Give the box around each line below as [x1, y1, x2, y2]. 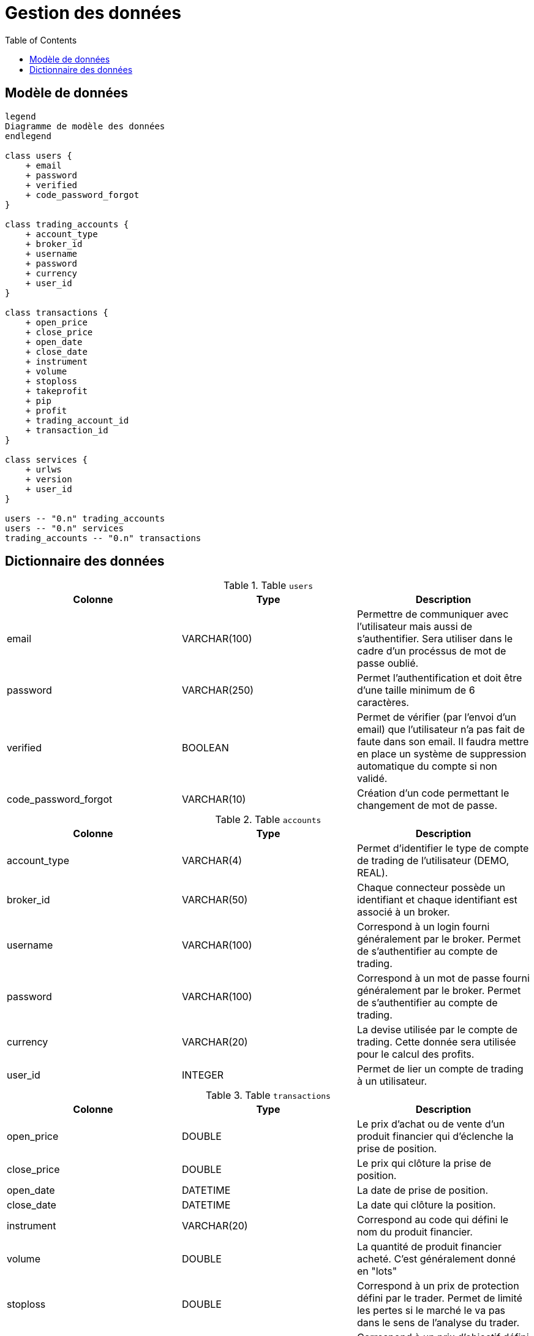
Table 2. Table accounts [215, 813, 322, 826]
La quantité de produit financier [356, 1240, 502, 1253]
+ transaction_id [25, 425, 108, 435]
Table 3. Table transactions [206, 1089, 331, 1102]
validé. [356, 772, 388, 785]
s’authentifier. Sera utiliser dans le [356, 632, 513, 645]
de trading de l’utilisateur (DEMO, [356, 854, 510, 867]
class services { [5, 454, 88, 465]
